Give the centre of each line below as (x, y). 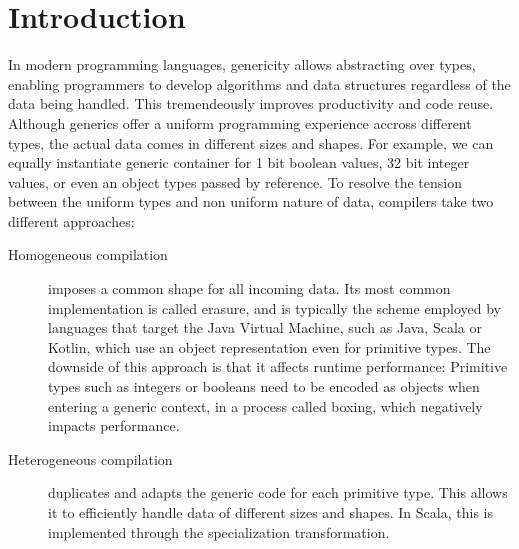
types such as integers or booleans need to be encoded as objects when (264, 386)
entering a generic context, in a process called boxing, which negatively (265, 405)
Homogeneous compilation (88, 254)
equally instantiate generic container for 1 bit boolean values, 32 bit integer (239, 162)
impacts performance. (114, 425)
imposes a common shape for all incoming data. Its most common (249, 288)
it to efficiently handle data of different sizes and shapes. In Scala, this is (270, 512)
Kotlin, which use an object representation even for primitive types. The (269, 346)
